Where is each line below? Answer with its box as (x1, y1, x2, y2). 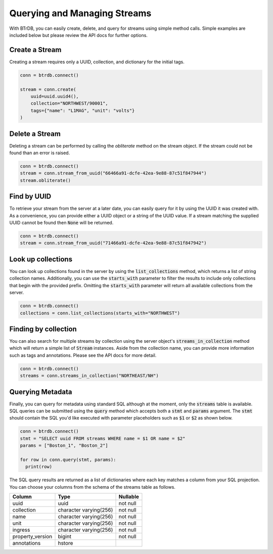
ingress (12, 526, 30, 533)
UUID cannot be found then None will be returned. (9, 220, 114, 226)
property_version (12, 533, 53, 540)
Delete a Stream (9, 129, 61, 138)
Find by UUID (9, 192, 52, 201)
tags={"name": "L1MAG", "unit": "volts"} (30, 108, 135, 113)
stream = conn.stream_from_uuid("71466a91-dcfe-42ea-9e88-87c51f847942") (20, 240, 207, 246)
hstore (58, 540, 73, 547)
